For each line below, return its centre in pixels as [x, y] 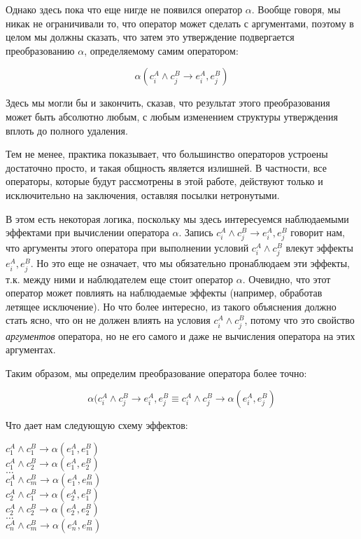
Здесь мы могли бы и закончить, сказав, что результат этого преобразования [168, 103]
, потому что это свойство [299, 320]
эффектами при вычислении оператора [87, 232]
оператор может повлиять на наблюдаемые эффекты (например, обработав [164, 293]
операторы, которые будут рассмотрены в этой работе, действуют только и [164, 181]
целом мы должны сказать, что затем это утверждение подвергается [150, 37]
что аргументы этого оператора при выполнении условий [127, 248]
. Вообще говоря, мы [296, 9]
